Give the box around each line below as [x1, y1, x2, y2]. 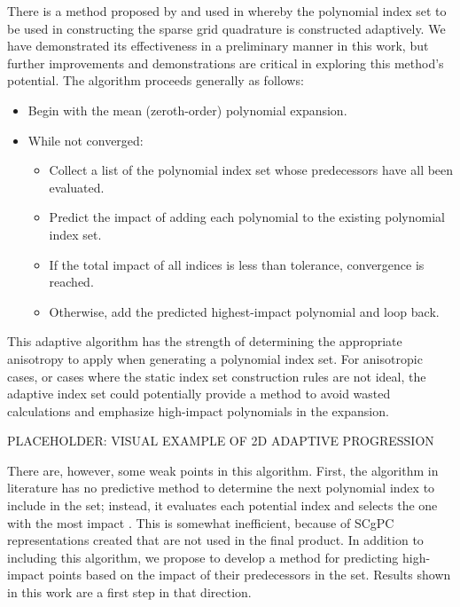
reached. [49, 272, 94, 291]
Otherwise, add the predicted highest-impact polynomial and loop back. [49, 302, 440, 320]
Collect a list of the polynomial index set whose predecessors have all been [49, 161, 454, 179]
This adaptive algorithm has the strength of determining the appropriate [7, 332, 402, 351]
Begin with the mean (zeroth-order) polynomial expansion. [27, 100, 347, 119]
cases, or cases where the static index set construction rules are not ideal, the [7, 367, 426, 385]
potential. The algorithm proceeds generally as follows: [7, 71, 304, 90]
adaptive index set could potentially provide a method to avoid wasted [7, 384, 391, 403]
